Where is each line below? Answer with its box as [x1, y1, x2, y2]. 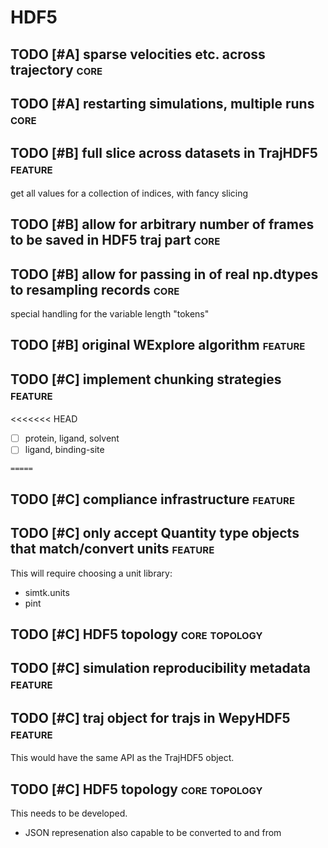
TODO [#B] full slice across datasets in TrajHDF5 [10, 145, 318, 162]
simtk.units [24, 586, 70, 598]
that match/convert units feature [10, 541, 215, 558]
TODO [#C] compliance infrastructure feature [10, 491, 295, 508]
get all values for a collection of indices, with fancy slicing [10, 187, 249, 199]
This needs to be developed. [10, 807, 128, 819]
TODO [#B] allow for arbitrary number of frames [10, 216, 315, 233]
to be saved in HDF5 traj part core [10, 232, 221, 249]
